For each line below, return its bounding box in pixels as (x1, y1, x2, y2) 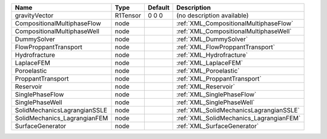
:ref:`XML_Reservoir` (176, 82, 236, 90)
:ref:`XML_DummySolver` (176, 35, 248, 43)
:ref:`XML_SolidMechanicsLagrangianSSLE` (176, 106, 300, 114)
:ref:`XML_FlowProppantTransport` (176, 43, 276, 51)
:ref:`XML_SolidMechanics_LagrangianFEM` (176, 114, 301, 122)
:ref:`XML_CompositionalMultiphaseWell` (176, 27, 292, 36)
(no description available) (176, 11, 249, 19)
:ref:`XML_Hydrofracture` (176, 51, 248, 59)
